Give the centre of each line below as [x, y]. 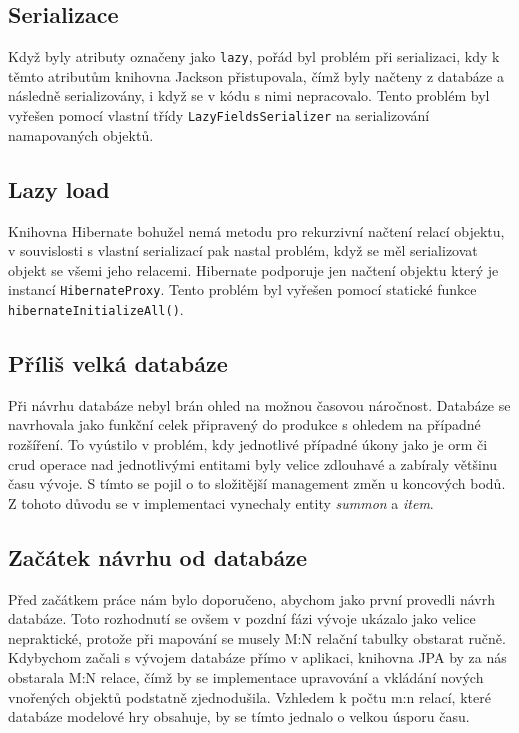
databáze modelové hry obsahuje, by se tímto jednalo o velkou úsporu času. [239, 716]
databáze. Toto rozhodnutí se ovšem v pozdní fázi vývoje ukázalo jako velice [242, 618]
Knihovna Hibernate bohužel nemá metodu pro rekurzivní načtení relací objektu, [256, 230]
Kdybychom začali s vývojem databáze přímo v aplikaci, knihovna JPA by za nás [257, 657]
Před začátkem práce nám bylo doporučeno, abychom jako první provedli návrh [251, 598]
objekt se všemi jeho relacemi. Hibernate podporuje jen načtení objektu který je [253, 269]
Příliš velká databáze [118, 362]
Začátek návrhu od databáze [158, 556]
